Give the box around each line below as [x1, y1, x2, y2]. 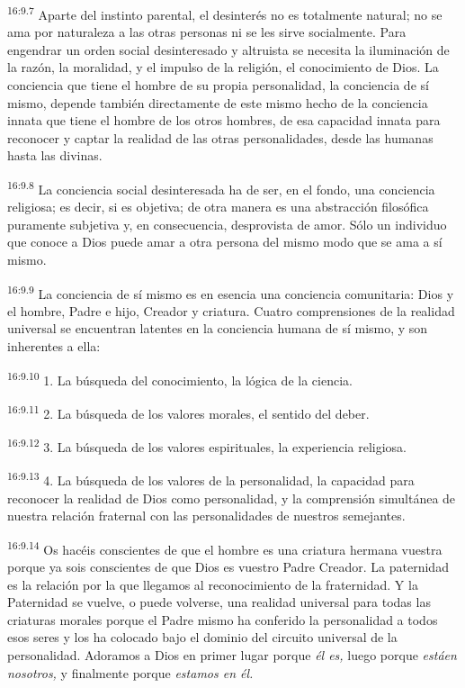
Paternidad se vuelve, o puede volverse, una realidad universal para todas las [7, 593, 431, 611]
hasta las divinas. [7, 146, 103, 165]
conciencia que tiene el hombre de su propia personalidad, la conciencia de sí [7, 76, 429, 95]
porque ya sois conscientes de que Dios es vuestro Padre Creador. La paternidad [7, 557, 449, 576]
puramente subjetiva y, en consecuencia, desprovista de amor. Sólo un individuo [7, 214, 447, 233]
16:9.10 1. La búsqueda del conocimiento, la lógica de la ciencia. [7, 367, 353, 389]
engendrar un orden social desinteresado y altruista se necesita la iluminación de [7, 40, 450, 59]
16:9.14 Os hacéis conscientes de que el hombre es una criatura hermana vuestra [7, 537, 443, 558]
